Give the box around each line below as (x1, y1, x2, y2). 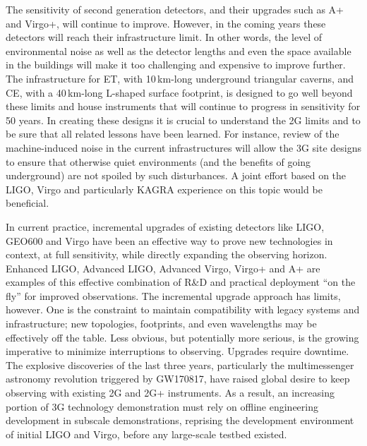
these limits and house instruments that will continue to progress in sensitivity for (6, 99, 361, 114)
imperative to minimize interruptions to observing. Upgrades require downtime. (6, 344, 349, 358)
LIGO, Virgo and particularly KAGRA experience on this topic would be (6, 181, 323, 196)
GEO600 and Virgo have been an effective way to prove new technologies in (6, 233, 333, 248)
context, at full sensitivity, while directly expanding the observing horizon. (6, 247, 327, 262)
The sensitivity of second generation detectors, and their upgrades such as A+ (6, 2, 344, 16)
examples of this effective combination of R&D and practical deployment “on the (6, 275, 356, 289)
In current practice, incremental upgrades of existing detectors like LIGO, (6, 219, 325, 234)
